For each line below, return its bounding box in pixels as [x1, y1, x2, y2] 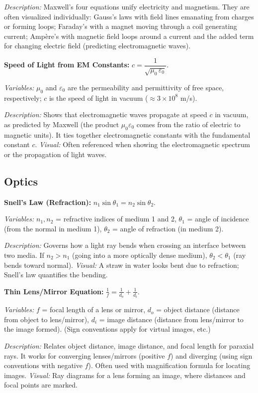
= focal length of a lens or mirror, [42, 304, 146, 315]
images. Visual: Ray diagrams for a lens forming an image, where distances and [4, 370, 246, 380]
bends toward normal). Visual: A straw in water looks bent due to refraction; [4, 259, 239, 270]
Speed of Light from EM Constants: [4, 59, 130, 70]
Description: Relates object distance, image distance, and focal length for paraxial [4, 340, 254, 351]
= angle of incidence [187, 213, 249, 224]
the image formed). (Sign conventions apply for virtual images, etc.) [4, 324, 211, 334]
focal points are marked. [4, 380, 78, 390]
